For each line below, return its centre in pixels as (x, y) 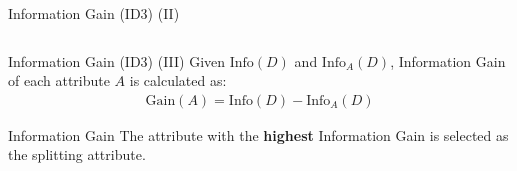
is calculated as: (178, 80)
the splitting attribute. (77, 154)
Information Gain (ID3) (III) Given (117, 60)
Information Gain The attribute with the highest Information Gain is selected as (258, 134)
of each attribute (59, 80)
